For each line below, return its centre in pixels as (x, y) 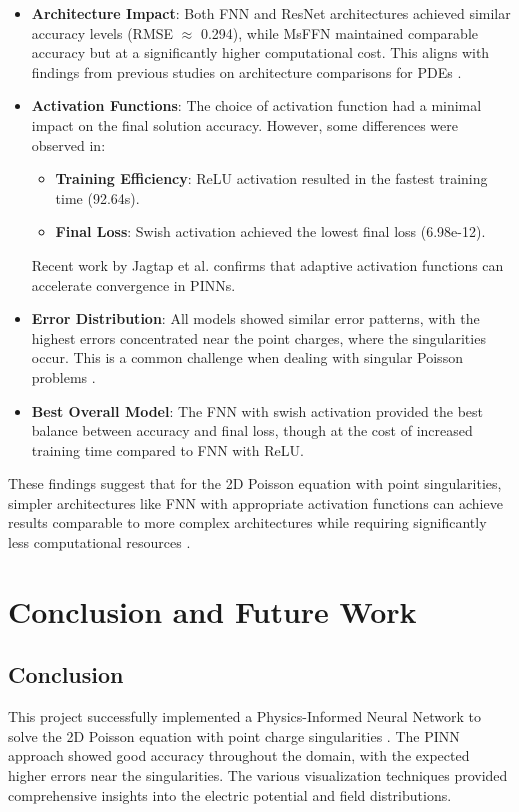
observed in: (68, 144)
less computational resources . (99, 542)
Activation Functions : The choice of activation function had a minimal (256, 105)
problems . (63, 376)
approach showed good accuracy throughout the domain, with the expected (239, 755)
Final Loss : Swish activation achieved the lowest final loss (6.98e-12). (270, 231)
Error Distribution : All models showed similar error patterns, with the (255, 318)
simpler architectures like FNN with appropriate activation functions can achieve (255, 502)
